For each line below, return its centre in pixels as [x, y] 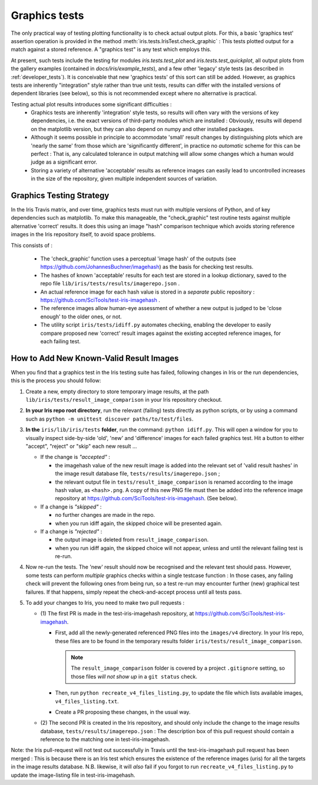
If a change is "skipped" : [71, 506]
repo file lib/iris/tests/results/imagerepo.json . [110, 284]
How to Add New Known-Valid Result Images [95, 358]
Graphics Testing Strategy [60, 196]
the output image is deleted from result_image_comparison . [132, 540]
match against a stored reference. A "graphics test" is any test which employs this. [111, 50]
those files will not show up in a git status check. [134, 676]
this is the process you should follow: [56, 380]
